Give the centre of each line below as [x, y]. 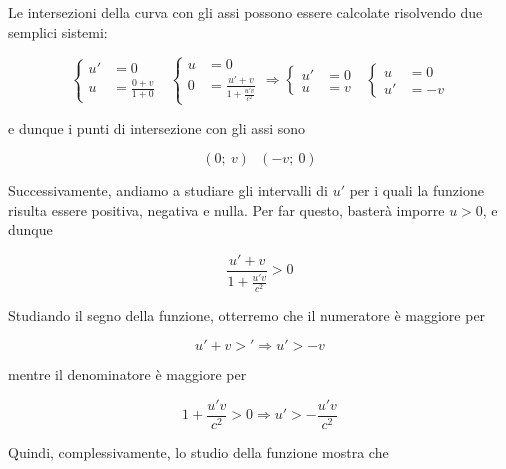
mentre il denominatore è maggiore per [127, 374]
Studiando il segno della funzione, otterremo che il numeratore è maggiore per [247, 314]
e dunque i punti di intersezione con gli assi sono [157, 127]
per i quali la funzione [416, 190]
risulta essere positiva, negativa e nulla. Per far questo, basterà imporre [226, 209]
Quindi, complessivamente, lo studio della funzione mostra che [198, 451]
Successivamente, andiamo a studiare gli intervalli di [168, 190]
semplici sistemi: [58, 31]
